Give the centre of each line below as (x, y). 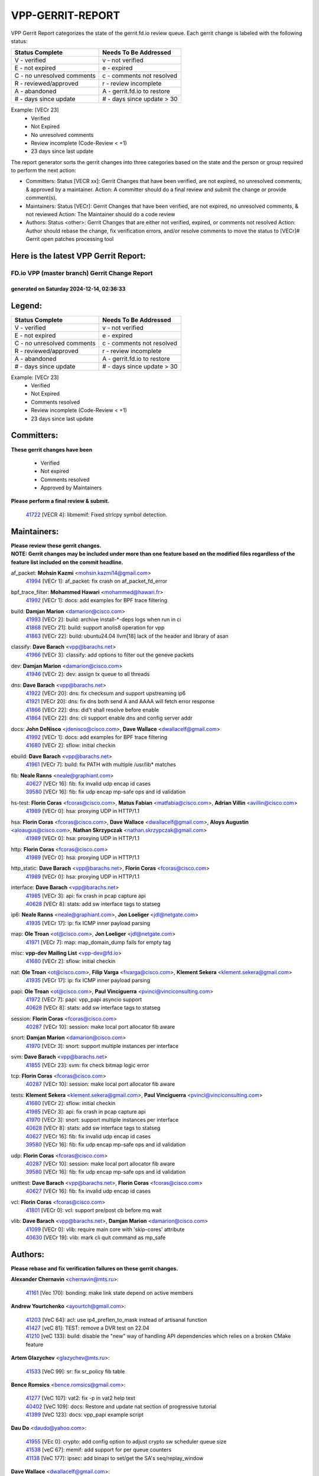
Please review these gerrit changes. (56, 546)
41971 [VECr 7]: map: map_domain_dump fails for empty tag (98, 942)
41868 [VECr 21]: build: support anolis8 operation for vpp (95, 628)
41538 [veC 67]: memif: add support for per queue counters (99, 1450)
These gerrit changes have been (52, 449)
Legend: (27, 306)
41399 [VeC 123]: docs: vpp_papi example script (85, 1415)
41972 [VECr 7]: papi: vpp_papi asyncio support (84, 999)
